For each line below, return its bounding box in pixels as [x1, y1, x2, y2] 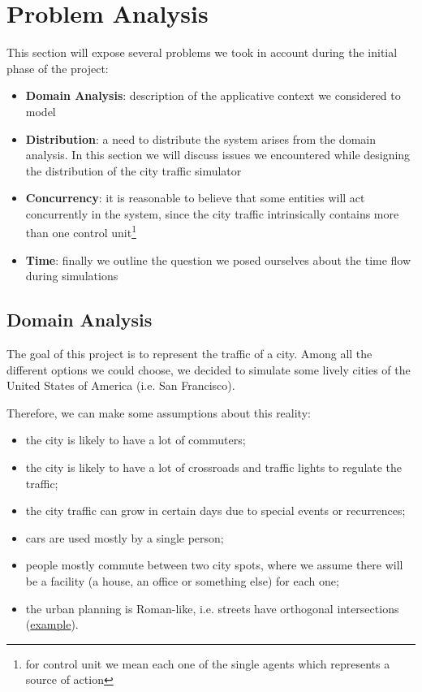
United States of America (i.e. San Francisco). [6, 377, 235, 394]
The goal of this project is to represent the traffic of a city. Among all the [6, 345, 372, 362]
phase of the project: [6, 59, 109, 76]
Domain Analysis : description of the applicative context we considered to [25, 87, 401, 104]
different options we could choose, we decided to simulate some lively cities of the [6, 361, 411, 378]
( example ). [25, 616, 79, 633]
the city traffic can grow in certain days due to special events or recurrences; [25, 502, 406, 519]
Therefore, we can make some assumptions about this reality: [6, 404, 311, 421]
